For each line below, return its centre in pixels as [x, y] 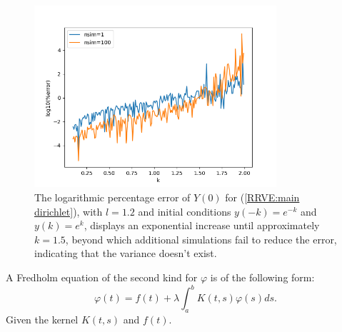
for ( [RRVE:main [262, 197]
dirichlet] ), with [69, 211]
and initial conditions [185, 211]
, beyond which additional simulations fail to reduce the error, [201, 239]
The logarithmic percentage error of [112, 197]
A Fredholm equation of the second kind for [102, 277]
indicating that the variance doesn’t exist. [126, 253]
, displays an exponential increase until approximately [202, 225]
